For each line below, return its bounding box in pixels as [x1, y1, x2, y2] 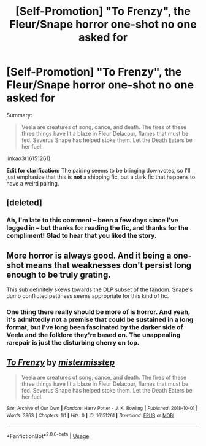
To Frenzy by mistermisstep [6, 358, 115, 368]
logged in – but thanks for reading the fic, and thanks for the [6, 224, 189, 232]
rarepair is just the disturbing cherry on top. [6, 338, 140, 346]
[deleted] [6, 198, 43, 208]
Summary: [6, 111, 32, 119]
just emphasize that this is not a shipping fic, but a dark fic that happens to [6, 173, 196, 181]
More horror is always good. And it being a [6, 250, 172, 260]
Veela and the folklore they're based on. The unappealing [6, 331, 181, 339]
